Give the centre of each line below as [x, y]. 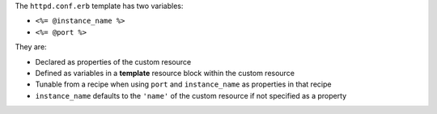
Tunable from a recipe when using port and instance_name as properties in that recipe [183, 84]
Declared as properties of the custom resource [113, 61]
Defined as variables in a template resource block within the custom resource [165, 73]
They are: [31, 47]
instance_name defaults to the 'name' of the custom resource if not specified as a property [191, 95]
